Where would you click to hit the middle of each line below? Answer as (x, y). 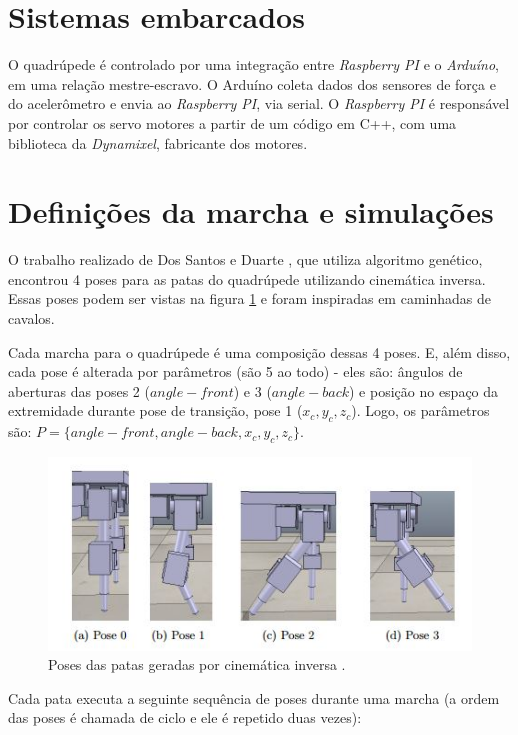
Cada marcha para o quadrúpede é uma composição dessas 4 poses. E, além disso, (259, 351)
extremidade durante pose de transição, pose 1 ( (155, 410)
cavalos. (31, 318)
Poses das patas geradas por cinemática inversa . (197, 664)
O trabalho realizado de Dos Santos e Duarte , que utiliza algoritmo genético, (245, 259)
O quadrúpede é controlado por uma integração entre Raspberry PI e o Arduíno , (253, 64)
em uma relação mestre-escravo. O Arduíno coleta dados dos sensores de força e (252, 83)
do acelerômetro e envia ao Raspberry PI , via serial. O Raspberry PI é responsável (259, 103)
